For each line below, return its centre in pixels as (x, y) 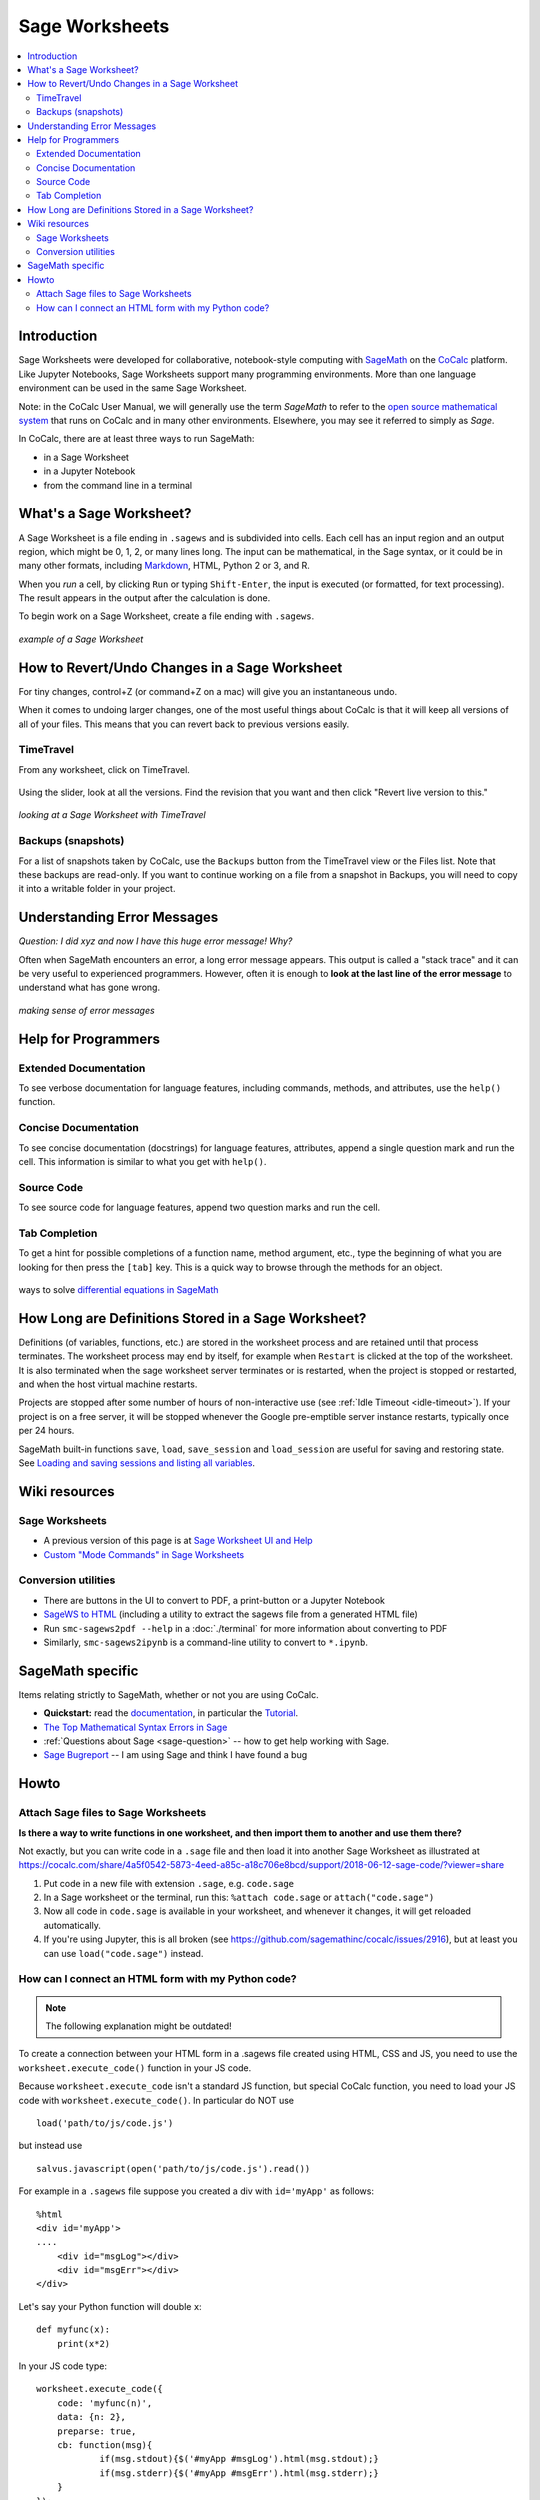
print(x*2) (83, 2343)
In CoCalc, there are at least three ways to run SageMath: (136, 439)
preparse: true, (96, 2431)
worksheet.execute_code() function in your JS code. (135, 2067)
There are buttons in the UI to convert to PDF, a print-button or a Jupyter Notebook (214, 1600)
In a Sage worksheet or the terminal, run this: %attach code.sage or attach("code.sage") (239, 1897)
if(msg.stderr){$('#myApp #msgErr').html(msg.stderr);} (239, 2473)
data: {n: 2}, (91, 2417)
